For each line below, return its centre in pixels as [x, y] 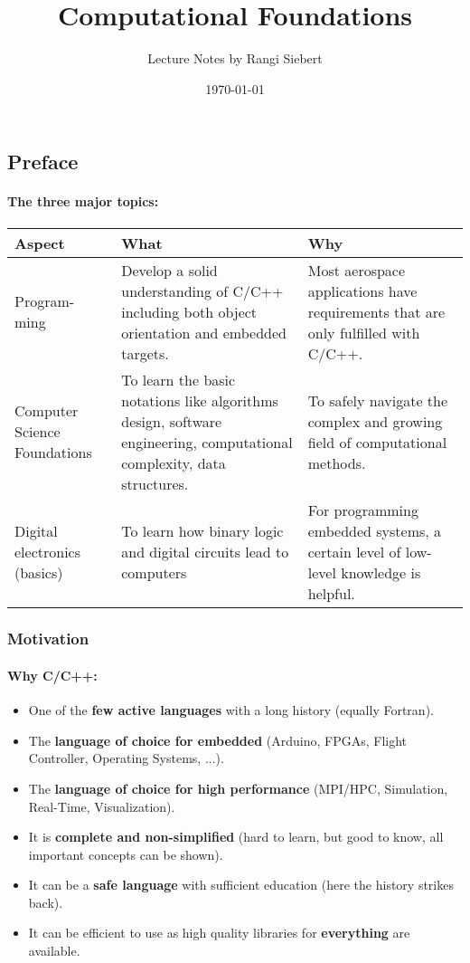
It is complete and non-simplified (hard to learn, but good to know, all [236, 837]
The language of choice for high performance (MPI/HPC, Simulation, [238, 788]
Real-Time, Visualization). [102, 806]
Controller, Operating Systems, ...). [126, 758]
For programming [363, 510]
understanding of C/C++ [202, 291]
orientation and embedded [204, 332]
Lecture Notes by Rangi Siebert [235, 58]
